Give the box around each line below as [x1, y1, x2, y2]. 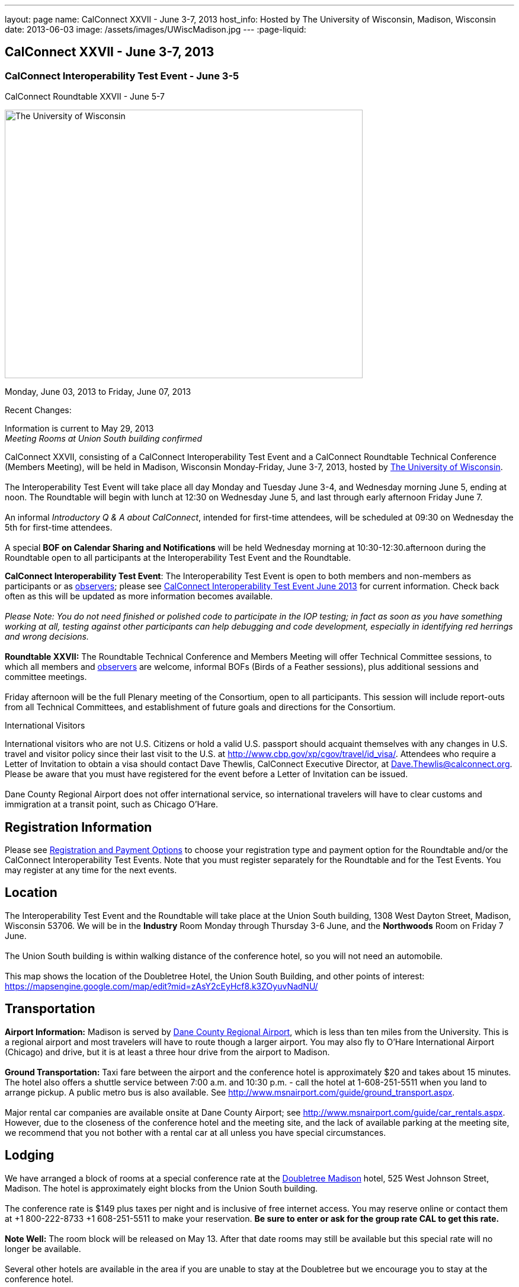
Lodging [5, 1148, 55, 1163]
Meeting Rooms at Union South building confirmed [5, 433, 203, 444]
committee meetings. [5, 672, 87, 682]
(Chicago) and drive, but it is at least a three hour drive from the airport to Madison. [5, 1046, 330, 1057]
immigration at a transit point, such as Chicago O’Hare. [5, 799, 218, 810]
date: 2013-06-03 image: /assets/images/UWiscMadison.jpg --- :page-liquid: [5, 24, 306, 34]
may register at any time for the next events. [5, 865, 177, 876]
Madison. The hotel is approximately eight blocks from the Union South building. [5, 1183, 318, 1193]
